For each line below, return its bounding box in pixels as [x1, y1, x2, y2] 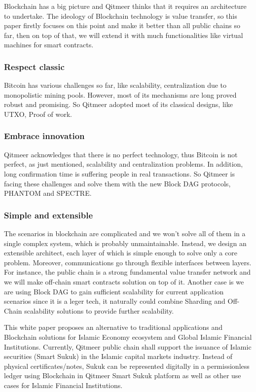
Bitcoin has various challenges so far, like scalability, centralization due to [4, 80, 227, 90]
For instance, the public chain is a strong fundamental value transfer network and [4, 267, 251, 277]
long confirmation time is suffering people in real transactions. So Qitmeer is [4, 168, 235, 178]
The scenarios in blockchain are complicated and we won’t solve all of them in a [4, 228, 246, 238]
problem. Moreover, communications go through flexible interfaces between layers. [4, 257, 252, 267]
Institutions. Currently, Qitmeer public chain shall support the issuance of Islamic [4, 341, 252, 352]
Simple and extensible [4, 209, 93, 221]
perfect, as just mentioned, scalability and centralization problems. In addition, [4, 159, 243, 169]
